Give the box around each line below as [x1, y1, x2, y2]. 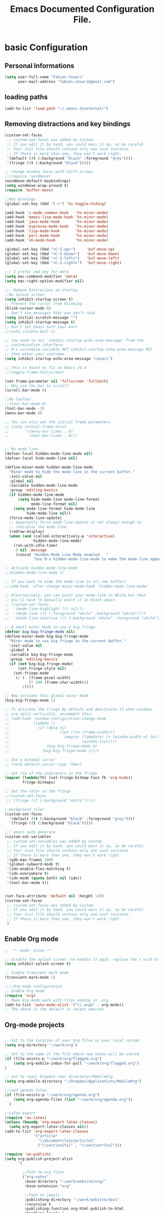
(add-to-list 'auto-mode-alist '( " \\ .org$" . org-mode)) [4, 1002, 124, 1007]
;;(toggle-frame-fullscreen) [4, 370, 65, 374]
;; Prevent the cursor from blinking [4, 301, 82, 306]
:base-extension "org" [24, 1183, 71, 1188]
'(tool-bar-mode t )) [6, 880, 49, 885]
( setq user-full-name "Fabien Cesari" [4, 75, 84, 80]
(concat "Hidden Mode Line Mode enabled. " [15, 552, 109, 557]
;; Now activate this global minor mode [4, 694, 89, 699]
